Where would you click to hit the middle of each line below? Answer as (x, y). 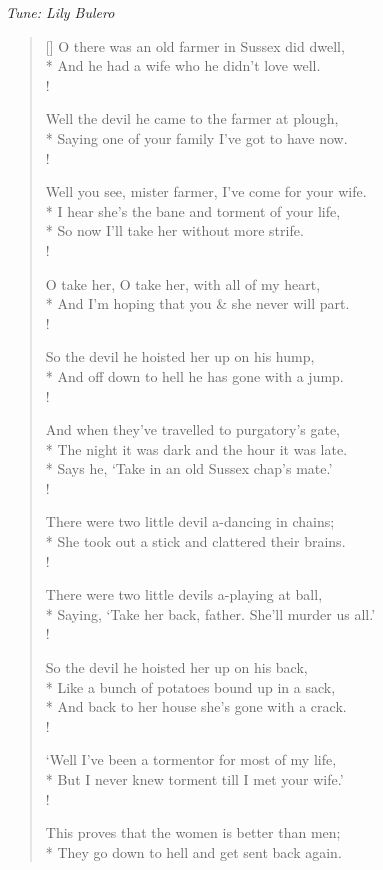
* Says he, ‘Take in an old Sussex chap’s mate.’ (189, 468)
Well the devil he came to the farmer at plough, (192, 118)
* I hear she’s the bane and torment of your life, (193, 210)
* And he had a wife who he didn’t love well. (183, 65)
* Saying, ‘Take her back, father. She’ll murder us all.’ (210, 613)
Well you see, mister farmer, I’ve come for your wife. (206, 191)
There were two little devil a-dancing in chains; (190, 521)
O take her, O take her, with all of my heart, (183, 283)
